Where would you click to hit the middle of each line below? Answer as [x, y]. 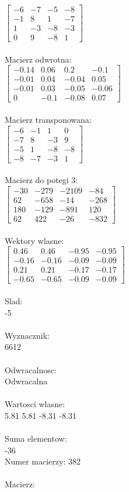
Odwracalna [26, 381]
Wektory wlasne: [34, 240]
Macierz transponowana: [48, 120]
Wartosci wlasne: [35, 404]
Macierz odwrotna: [38, 59]
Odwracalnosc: [31, 369]
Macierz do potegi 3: [41, 180]
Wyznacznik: [27, 335]
